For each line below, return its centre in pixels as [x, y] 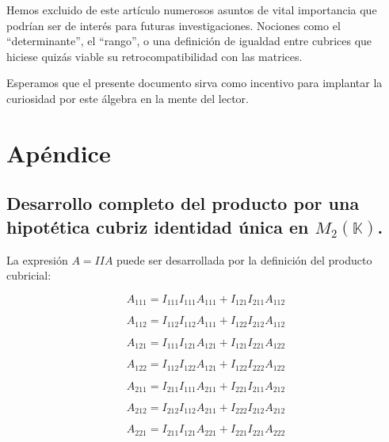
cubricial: [29, 275]
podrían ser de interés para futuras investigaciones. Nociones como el [174, 25]
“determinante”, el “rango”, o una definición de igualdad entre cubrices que [189, 41]
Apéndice [59, 152]
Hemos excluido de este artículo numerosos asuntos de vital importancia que [192, 10]
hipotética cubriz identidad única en [158, 226]
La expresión [37, 259]
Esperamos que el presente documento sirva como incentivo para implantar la [194, 83]
